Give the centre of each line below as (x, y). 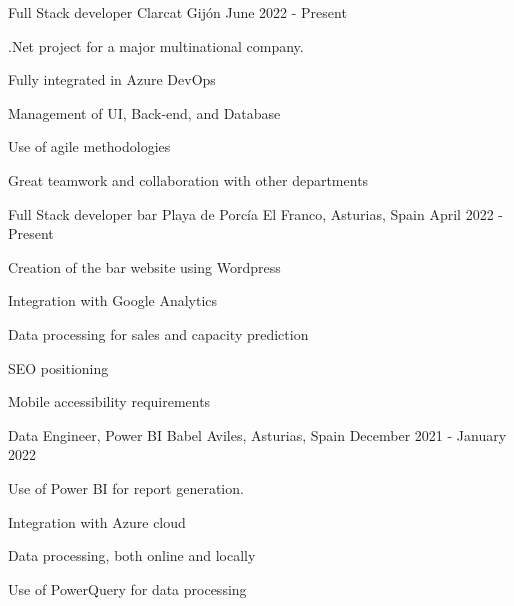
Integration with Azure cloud (97, 521)
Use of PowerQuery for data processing (127, 588)
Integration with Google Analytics (113, 300)
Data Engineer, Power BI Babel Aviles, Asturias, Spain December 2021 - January (257, 434)
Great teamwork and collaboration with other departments (188, 179)
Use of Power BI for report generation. (126, 487)
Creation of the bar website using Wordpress (144, 266)
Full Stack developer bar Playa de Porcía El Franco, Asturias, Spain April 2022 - (255, 213)
